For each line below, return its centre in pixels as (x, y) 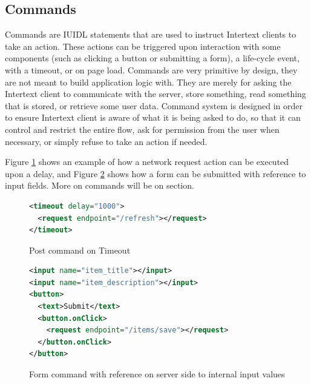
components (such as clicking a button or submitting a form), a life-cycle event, (152, 58)
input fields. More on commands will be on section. (100, 185)
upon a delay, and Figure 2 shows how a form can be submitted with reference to (155, 173)
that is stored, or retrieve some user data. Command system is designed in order (154, 105)
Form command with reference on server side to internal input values (157, 374)
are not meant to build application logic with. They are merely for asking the (148, 82)
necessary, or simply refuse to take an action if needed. (106, 141)
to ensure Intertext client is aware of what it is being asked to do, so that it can (153, 117)
